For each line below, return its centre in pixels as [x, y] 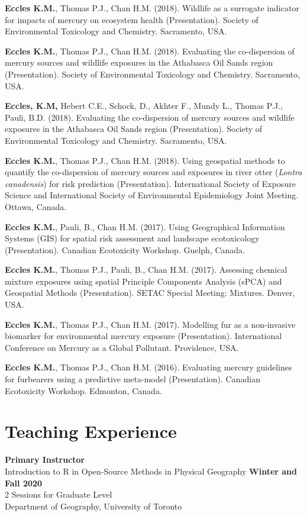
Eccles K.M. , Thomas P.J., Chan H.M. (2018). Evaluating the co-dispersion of [150, 51]
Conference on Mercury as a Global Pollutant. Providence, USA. [122, 347]
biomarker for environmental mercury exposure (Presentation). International [143, 336]
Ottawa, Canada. [36, 206]
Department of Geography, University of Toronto [93, 506]
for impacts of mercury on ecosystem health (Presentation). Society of [132, 19]
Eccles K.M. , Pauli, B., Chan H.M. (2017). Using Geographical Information [145, 226]
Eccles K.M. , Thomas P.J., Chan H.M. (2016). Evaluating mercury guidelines [148, 367]
